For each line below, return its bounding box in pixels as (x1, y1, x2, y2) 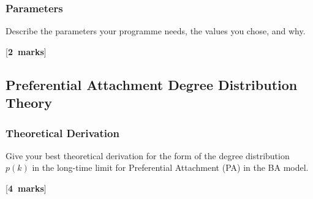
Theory (6, 93, 53, 112)
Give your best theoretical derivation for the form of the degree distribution (6, 149, 290, 162)
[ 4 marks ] (6, 181, 47, 194)
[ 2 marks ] (6, 45, 47, 58)
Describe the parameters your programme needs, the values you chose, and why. (6, 24, 306, 37)
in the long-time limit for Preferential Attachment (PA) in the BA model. (32, 161, 309, 174)
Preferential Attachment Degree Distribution (6, 75, 298, 94)
